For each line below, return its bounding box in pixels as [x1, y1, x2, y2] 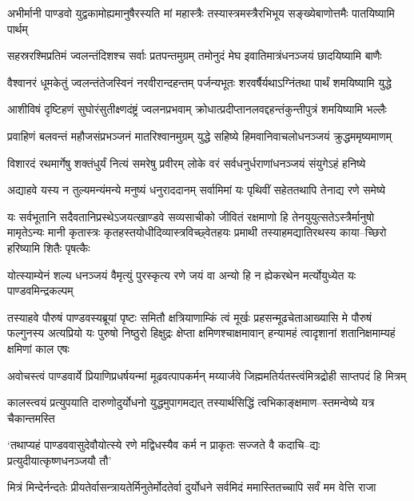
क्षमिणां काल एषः [7, 340, 70, 356]
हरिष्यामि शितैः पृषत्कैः [7, 239, 90, 256]
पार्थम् [7, 20, 28, 37]
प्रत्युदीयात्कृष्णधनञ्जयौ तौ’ [7, 451, 112, 468]
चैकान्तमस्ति [7, 409, 55, 426]
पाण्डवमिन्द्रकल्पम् [7, 282, 74, 299]
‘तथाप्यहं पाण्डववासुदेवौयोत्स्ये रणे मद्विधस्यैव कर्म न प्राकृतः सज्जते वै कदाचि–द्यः [7, 436, 320, 453]
